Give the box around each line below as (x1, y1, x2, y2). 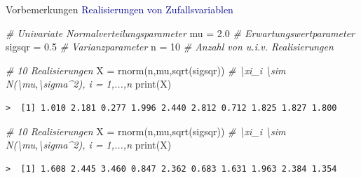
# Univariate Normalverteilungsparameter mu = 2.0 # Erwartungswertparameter (6, 25, 355, 40)
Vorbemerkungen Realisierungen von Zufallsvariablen (6, 2, 233, 16)
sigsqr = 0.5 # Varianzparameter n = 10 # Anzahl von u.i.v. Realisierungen (6, 39, 334, 54)
